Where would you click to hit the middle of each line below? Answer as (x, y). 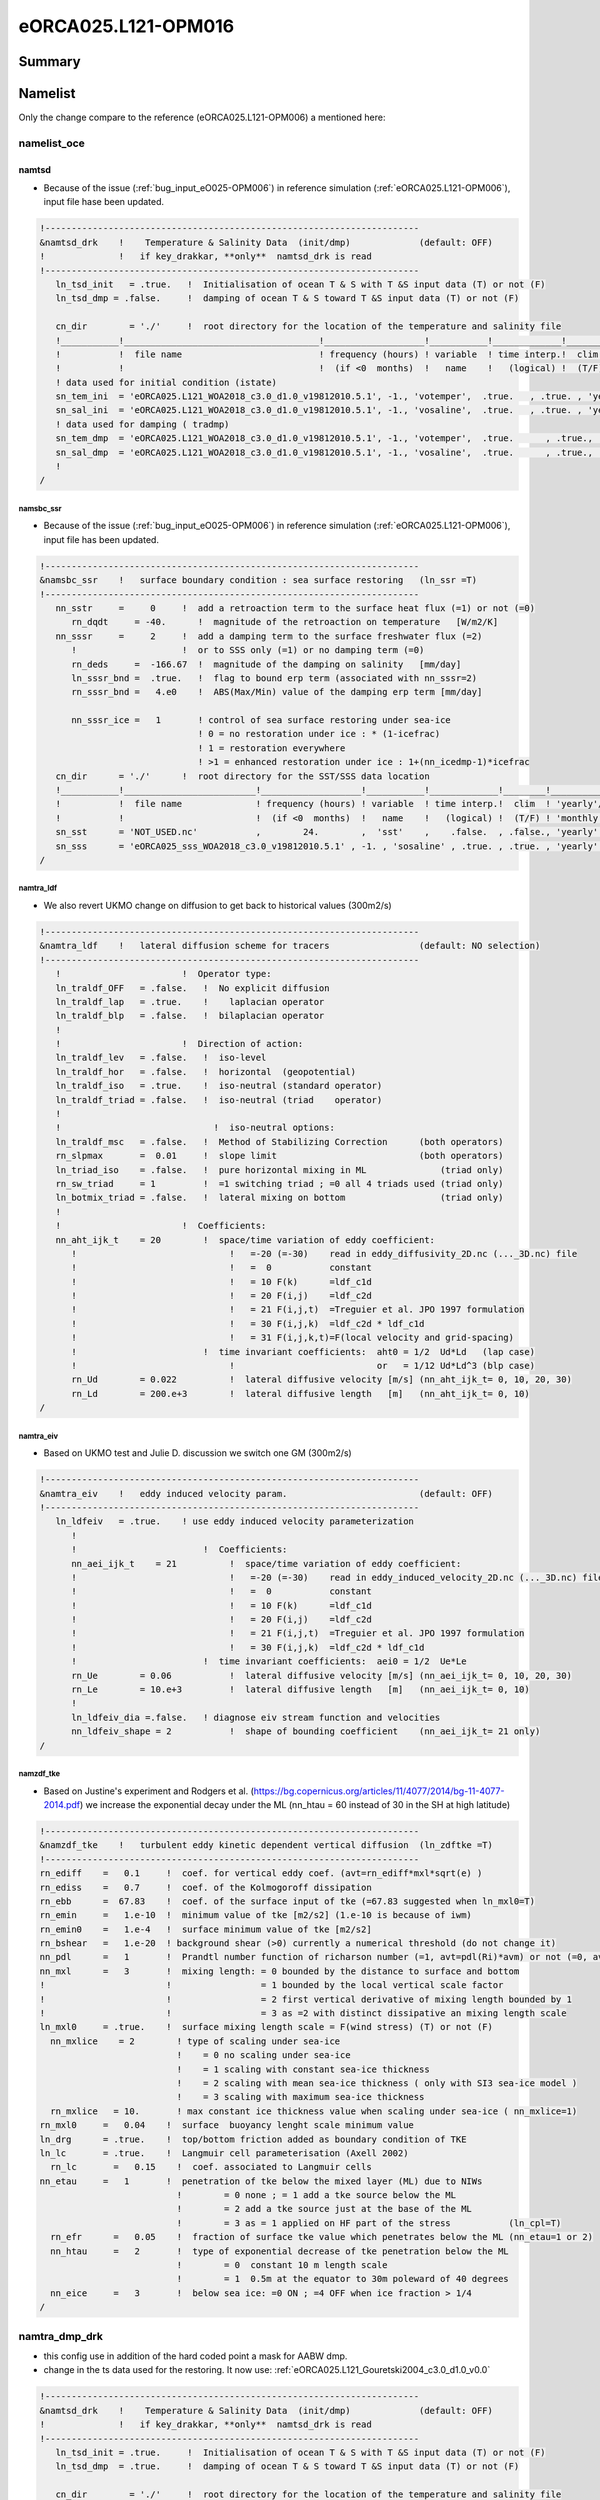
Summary (49, 61)
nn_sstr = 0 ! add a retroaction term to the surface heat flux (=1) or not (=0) (295, 608)
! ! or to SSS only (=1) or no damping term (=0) (248, 650)
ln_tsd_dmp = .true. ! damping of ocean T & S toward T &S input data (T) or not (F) (287, 2466)
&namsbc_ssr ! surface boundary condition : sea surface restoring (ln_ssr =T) (258, 580)
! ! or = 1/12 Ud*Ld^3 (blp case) (303, 1366)
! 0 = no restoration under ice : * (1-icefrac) (319, 734)
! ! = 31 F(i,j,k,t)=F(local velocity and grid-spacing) (293, 1338)
